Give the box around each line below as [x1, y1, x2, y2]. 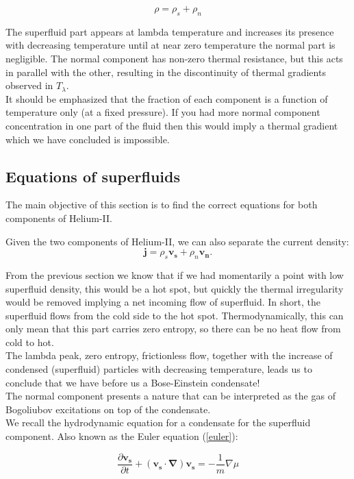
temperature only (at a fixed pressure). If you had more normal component [5, 105, 320, 119]
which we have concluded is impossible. [5, 132, 170, 146]
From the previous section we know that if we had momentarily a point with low [5, 267, 344, 282]
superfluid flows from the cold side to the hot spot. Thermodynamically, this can [5, 308, 344, 322]
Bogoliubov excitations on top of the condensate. [5, 402, 211, 416]
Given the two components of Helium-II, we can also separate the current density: [5, 234, 349, 248]
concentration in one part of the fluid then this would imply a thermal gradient [5, 118, 338, 132]
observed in [5, 78, 53, 93]
